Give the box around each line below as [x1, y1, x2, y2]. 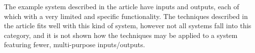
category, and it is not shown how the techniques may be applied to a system [4, 30, 238, 40]
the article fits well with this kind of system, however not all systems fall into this [4, 20, 252, 31]
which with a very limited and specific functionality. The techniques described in [4, 11, 248, 21]
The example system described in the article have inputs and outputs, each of [4, 1, 239, 11]
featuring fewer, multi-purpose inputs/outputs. [4, 39, 145, 50]
